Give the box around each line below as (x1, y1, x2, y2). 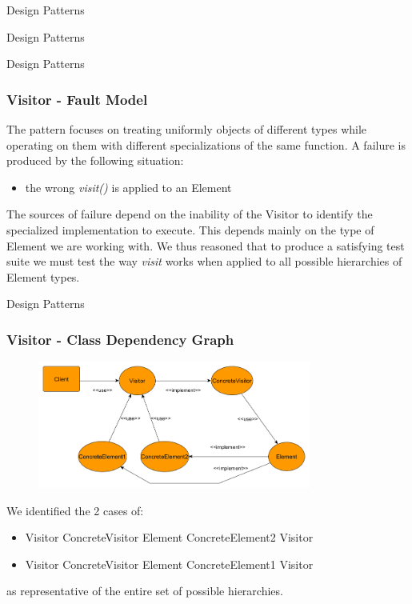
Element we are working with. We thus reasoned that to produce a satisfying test (6, 237, 405, 254)
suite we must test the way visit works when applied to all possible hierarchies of (6, 253, 402, 270)
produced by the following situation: (6, 152, 184, 169)
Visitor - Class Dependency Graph (6, 329, 234, 349)
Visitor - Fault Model (6, 89, 148, 109)
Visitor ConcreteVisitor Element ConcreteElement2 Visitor (25, 529, 314, 546)
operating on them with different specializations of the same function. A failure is (6, 136, 406, 153)
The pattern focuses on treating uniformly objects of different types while (6, 121, 367, 137)
